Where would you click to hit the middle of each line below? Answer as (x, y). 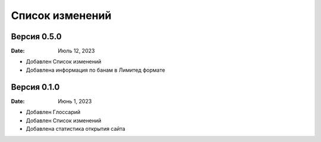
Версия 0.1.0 (35, 87)
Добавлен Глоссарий (53, 112)
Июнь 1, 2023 (75, 101)
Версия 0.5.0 (36, 37)
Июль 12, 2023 (76, 51)
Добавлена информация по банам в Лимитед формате (96, 70)
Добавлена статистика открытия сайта (75, 128)
